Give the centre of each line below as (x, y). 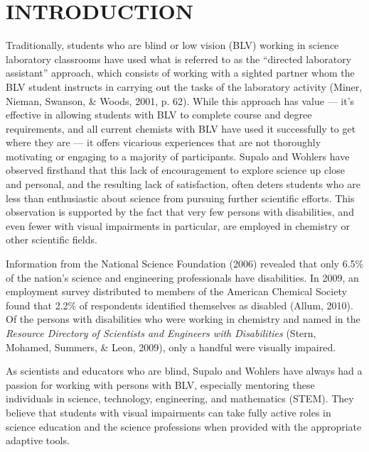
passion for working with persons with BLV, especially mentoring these (160, 384)
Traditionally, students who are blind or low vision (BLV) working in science (172, 45)
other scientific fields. (52, 239)
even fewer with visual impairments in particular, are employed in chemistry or (178, 225)
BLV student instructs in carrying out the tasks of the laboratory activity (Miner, (184, 86)
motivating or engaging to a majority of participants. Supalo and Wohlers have (178, 156)
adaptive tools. (38, 440)
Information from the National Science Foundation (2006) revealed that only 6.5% (185, 264)
